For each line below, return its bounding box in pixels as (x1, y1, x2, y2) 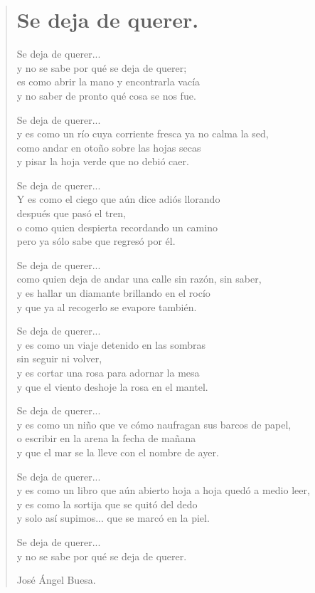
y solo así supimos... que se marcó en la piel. (16, 510, 210, 525)
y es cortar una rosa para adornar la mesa (16, 365, 200, 379)
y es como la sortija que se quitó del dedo (16, 496, 198, 511)
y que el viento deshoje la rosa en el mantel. (16, 379, 208, 394)
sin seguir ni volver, (16, 351, 102, 366)
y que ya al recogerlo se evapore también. (16, 299, 197, 314)
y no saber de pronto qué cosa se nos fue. (16, 88, 196, 103)
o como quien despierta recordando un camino (16, 219, 218, 234)
